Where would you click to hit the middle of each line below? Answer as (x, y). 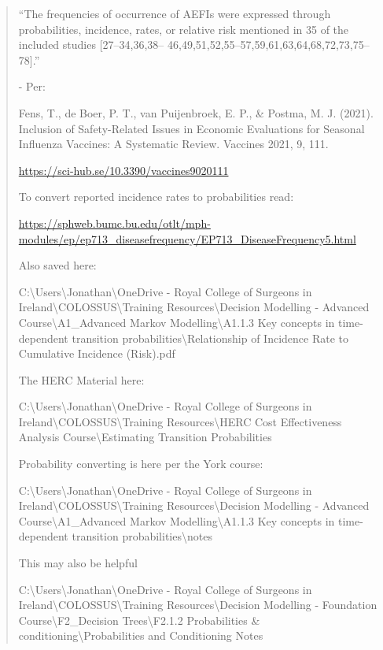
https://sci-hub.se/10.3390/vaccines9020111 (123, 170)
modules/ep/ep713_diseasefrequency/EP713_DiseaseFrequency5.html (187, 238)
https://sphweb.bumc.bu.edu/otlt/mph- (114, 223)
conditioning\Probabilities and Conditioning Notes (141, 635)
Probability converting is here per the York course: (141, 464)
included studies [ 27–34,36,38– (91, 45)
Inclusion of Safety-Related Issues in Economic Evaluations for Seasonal (191, 128)
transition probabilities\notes (142, 536)
